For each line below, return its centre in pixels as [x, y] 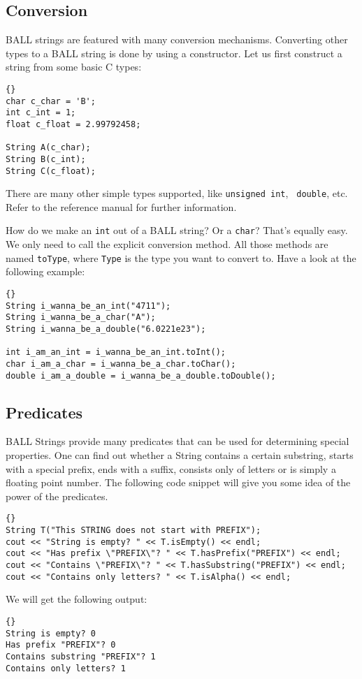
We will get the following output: [77, 599]
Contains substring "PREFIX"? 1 [81, 656]
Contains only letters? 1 [66, 668]
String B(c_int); [46, 159]
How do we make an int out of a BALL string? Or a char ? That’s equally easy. [177, 230]
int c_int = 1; [41, 113]
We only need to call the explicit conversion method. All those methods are [167, 244]
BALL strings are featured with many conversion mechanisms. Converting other [177, 39]
